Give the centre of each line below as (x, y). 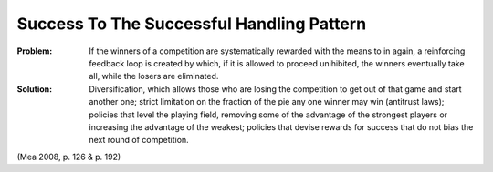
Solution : (35, 89)
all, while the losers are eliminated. (154, 76)
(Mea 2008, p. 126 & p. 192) (69, 157)
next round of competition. (139, 140)
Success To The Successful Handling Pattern (192, 24)
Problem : (35, 51)
